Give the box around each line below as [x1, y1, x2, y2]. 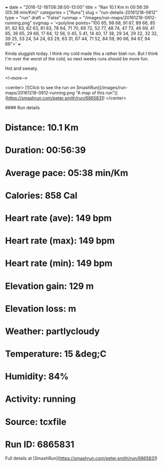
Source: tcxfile [5, 416, 66, 427]
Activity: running [5, 393, 76, 405]
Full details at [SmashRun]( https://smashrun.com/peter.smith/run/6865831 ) [5, 455, 158, 461]
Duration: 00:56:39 [5, 144, 86, 156]
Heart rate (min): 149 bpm [5, 258, 113, 269]
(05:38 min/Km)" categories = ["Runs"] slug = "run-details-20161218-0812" [5, 9, 158, 15]
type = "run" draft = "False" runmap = [5, 15, 82, 20]
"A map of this [75, 90, 105, 95]
